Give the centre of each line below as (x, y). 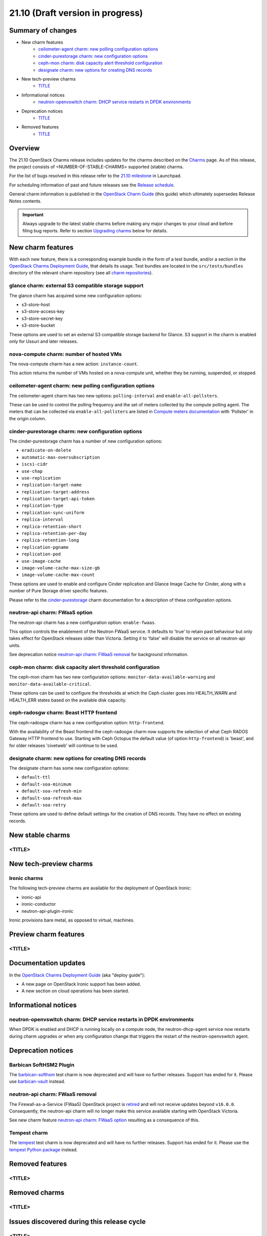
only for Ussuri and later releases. (44, 341)
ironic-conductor (39, 904)
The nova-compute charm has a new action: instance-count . (74, 364)
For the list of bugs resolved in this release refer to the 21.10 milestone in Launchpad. (95, 176)
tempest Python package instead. (44, 1149)
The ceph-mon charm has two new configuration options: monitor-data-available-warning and (112, 677)
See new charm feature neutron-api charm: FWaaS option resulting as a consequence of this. (104, 1120)
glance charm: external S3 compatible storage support (76, 286)
